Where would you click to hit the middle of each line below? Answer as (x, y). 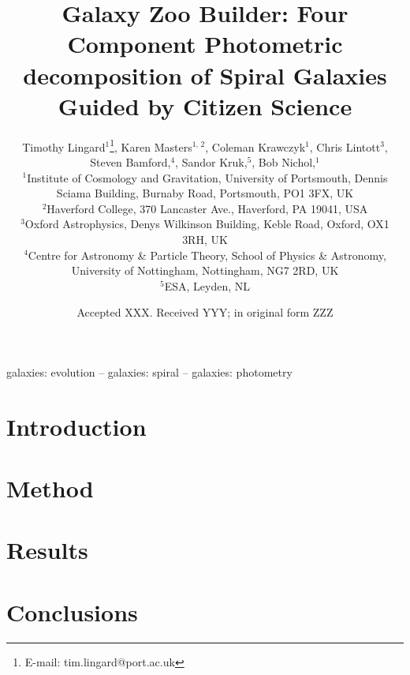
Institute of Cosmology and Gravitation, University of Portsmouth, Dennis (207, 177)
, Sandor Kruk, (211, 161)
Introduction (76, 426)
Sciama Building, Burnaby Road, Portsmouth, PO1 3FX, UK (205, 193)
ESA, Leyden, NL (207, 285)
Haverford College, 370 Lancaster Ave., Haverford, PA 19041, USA (207, 208)
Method (50, 488)
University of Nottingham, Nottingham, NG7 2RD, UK (205, 270)
